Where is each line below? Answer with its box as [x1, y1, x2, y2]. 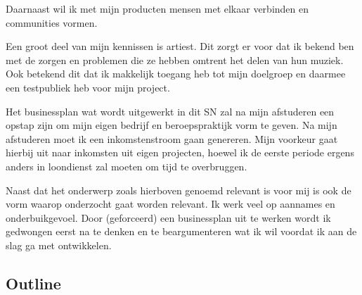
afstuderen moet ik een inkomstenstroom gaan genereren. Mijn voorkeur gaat [6, 131, 338, 146]
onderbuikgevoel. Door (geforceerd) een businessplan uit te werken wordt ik [6, 210, 331, 225]
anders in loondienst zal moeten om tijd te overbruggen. [6, 158, 247, 173]
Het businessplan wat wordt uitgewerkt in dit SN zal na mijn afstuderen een [6, 103, 335, 118]
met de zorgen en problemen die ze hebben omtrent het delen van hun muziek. [6, 52, 344, 67]
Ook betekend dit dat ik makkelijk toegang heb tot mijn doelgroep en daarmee [6, 66, 346, 81]
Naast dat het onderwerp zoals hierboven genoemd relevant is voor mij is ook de [6, 182, 351, 197]
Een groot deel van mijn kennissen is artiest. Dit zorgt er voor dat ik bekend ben [6, 39, 354, 54]
